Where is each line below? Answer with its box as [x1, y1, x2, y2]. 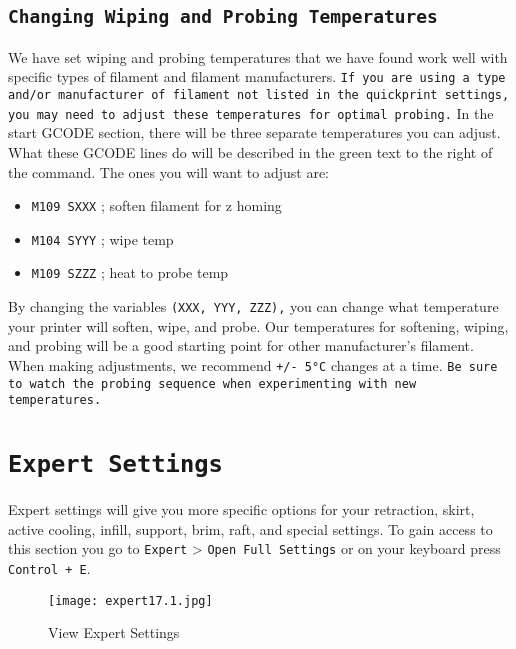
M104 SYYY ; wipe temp [31, 228, 174, 249]
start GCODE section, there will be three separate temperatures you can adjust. [8, 122, 501, 143]
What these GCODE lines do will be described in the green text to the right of [8, 141, 493, 162]
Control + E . [8, 558, 91, 578]
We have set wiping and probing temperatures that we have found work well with [8, 46, 508, 67]
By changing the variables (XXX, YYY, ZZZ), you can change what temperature [8, 296, 499, 317]
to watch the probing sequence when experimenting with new [8, 376, 417, 391]
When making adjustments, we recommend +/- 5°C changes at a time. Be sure [8, 354, 498, 375]
